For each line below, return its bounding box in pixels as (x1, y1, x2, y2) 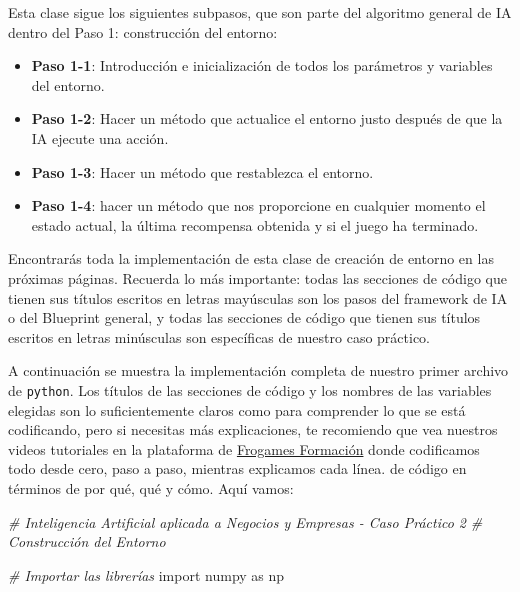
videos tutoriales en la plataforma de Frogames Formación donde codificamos (8, 438, 480, 459)
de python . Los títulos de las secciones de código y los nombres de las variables (8, 379, 492, 400)
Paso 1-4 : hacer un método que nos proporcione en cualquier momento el (31, 195, 486, 216)
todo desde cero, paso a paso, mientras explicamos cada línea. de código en (8, 458, 467, 479)
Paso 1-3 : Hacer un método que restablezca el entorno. (31, 161, 374, 182)
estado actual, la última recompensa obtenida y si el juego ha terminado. (31, 214, 479, 235)
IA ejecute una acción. (31, 127, 169, 148)
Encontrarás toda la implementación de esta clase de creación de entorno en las (8, 248, 494, 269)
